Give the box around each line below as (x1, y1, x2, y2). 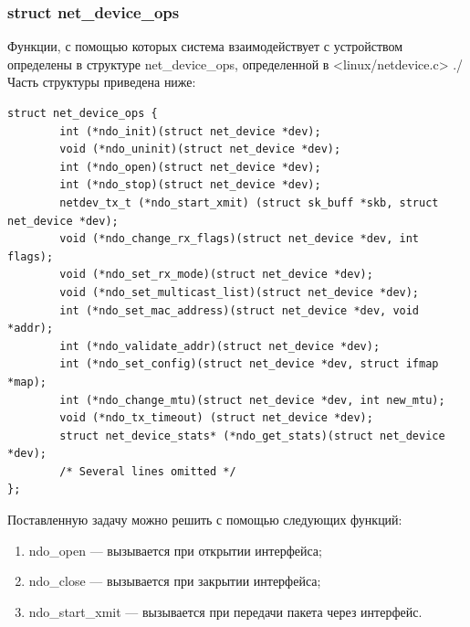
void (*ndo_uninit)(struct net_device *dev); (59, 143, 341, 156)
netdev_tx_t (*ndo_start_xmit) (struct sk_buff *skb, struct (59, 196, 439, 209)
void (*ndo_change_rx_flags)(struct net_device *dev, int (59, 232, 420, 246)
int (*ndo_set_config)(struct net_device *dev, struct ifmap (59, 357, 439, 371)
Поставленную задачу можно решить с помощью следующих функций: (7, 510, 402, 529)
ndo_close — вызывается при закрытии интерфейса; (28, 571, 321, 590)
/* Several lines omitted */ (59, 464, 236, 478)
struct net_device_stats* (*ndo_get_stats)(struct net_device (59, 429, 445, 442)
